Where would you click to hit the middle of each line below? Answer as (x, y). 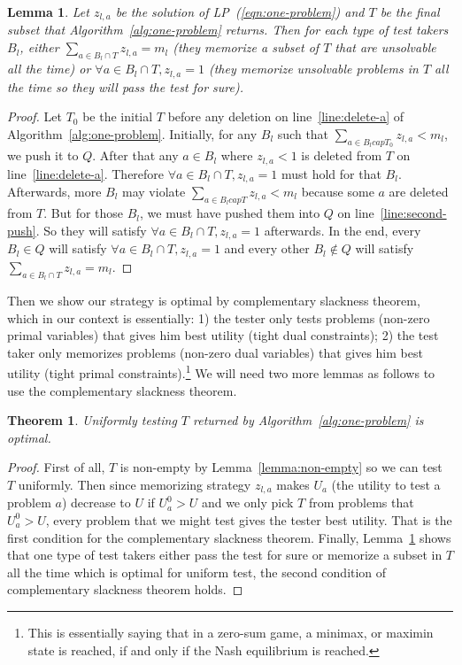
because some (338, 191)
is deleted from (342, 155)
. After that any (135, 155)
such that (303, 133)
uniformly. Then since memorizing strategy (135, 484)
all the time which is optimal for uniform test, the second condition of (197, 572)
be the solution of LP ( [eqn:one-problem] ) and (240, 12)
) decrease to (96, 503)
